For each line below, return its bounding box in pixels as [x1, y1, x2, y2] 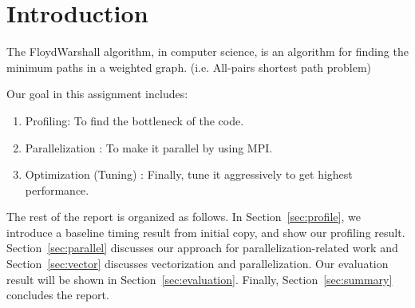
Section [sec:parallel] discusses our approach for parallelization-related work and [6, 239, 398, 256]
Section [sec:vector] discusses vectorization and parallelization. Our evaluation [6, 255, 389, 272]
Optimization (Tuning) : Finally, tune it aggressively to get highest [25, 166, 353, 183]
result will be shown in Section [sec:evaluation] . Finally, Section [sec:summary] [6, 270, 393, 287]
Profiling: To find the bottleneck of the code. [25, 112, 244, 128]
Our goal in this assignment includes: [6, 85, 188, 102]
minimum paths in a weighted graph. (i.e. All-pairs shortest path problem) [6, 58, 372, 75]
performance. [25, 181, 89, 198]
